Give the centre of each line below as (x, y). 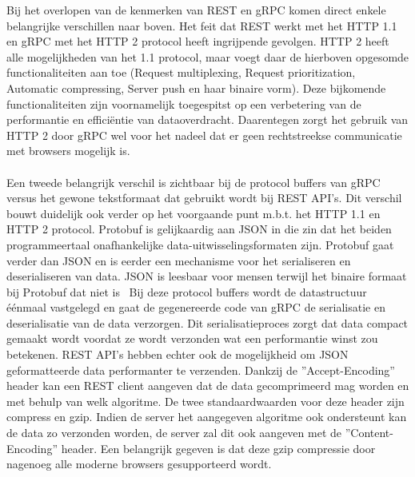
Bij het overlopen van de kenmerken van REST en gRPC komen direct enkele (196, 10)
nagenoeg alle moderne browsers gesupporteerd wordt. (139, 464)
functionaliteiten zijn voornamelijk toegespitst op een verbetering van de (184, 103)
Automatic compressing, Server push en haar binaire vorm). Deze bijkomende (196, 87)
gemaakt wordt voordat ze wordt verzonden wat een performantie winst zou (192, 338)
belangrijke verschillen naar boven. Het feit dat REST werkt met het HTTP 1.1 (202, 25)
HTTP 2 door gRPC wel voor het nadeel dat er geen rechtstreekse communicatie (204, 135)
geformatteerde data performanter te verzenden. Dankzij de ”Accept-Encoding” (201, 370)
